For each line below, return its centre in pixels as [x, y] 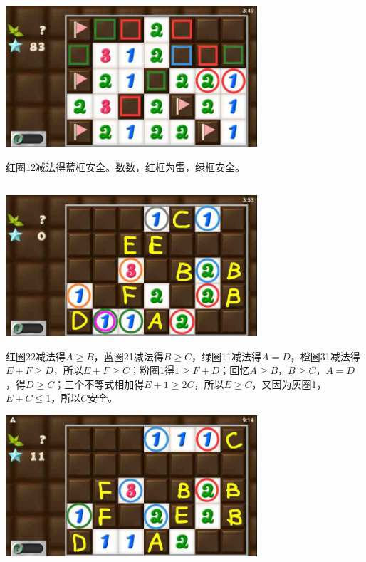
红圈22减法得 [36, 356]
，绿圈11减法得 [227, 356]
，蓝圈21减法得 [129, 356]
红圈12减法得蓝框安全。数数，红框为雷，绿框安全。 [125, 166]
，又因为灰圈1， [289, 384]
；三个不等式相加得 [99, 384]
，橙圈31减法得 [325, 356]
